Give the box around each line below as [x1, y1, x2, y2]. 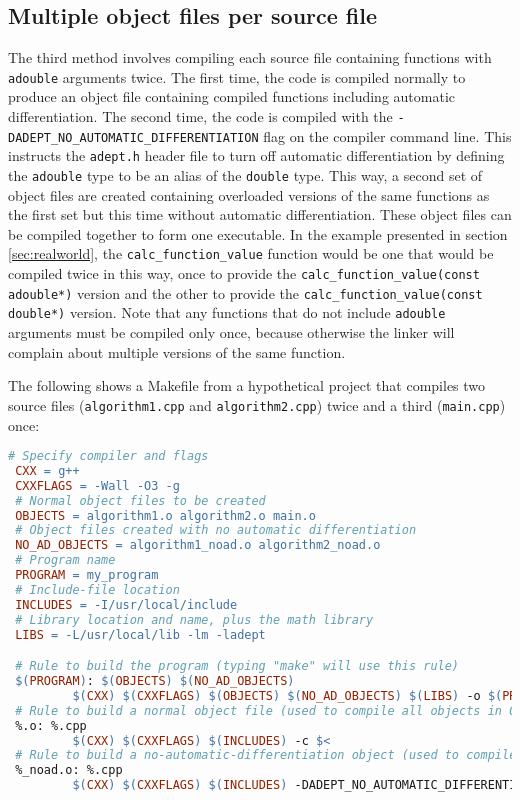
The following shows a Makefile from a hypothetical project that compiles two [8, 375, 486, 396]
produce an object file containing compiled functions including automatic [8, 86, 456, 107]
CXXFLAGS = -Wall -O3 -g [15, 478, 180, 493]
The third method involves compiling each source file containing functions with [8, 47, 492, 68]
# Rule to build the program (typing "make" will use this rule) [15, 659, 460, 674]
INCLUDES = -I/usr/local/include [15, 597, 238, 612]
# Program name [15, 553, 116, 568]
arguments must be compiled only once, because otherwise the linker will [8, 322, 455, 343]
